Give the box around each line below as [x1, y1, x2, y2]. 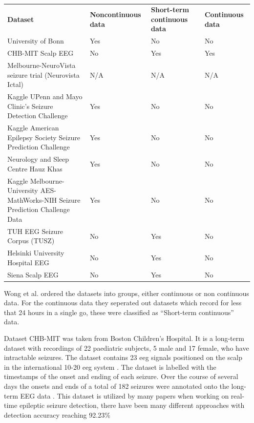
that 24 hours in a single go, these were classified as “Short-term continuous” [4, 307, 234, 317]
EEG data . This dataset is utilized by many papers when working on [20, 390, 229, 401]
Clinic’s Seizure [7, 101, 53, 111]
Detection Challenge [7, 110, 68, 121]
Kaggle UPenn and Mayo [7, 91, 83, 101]
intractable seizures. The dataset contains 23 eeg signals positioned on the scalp [4, 352, 242, 362]
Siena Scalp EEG [7, 269, 59, 279]
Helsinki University [7, 248, 64, 258]
